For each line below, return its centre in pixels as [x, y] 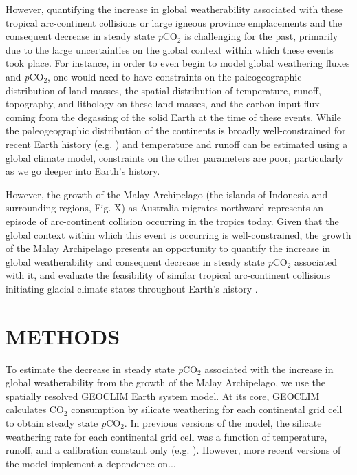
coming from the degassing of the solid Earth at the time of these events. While [173, 117]
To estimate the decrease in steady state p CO [101, 369]
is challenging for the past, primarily [261, 36]
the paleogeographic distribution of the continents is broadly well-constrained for [176, 130]
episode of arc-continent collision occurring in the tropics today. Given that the [172, 221]
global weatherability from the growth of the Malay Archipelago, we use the [165, 382]
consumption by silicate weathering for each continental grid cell [207, 409]
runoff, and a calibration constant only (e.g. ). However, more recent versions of [173, 450]
